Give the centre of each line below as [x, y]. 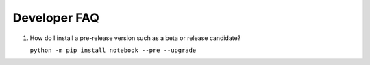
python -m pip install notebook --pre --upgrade [113, 50]
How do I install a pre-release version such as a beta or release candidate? [135, 38]
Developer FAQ [56, 18]
